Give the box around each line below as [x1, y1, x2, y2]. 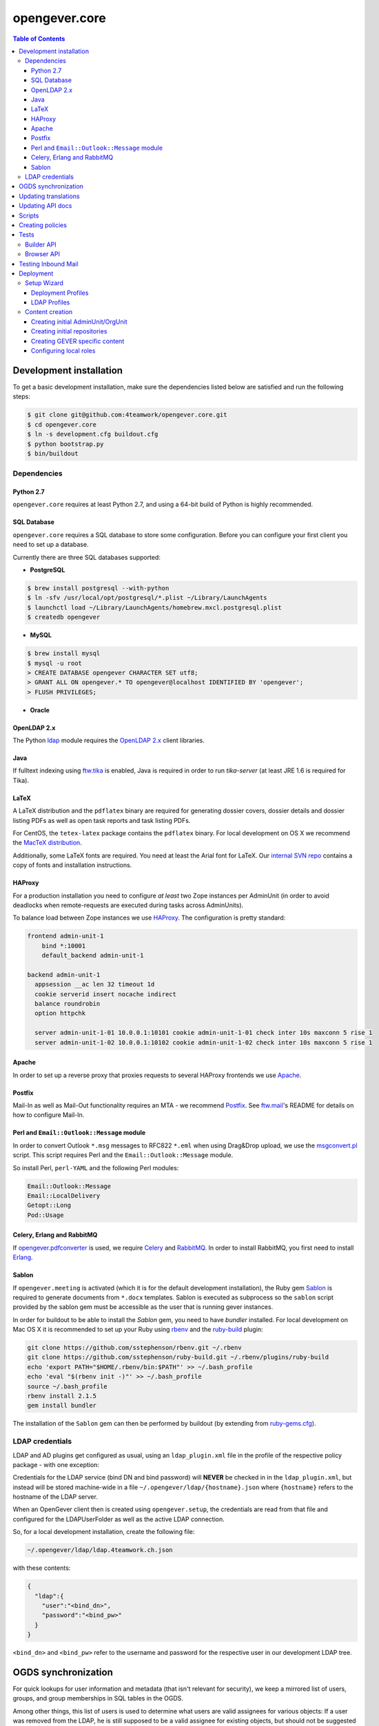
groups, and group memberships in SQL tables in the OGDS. [12, 1694, 184, 1703]
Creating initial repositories [31, 327, 107, 336]
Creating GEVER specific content [31, 337, 125, 345]
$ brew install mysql [27, 650, 101, 657]
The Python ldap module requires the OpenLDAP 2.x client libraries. [12, 736, 205, 745]
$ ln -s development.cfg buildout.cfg [27, 430, 158, 438]
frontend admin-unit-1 [27, 932, 104, 940]
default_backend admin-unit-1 [41, 951, 144, 960]
